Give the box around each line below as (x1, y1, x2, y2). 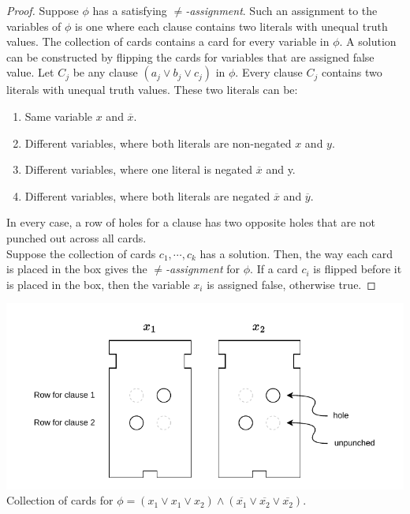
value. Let (6, 64, 54, 81)
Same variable (24, 107, 93, 124)
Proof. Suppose (6, 2, 79, 18)
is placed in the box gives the (6, 261, 147, 277)
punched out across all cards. (6, 229, 147, 246)
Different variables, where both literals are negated (24, 187, 270, 204)
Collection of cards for (6, 492, 114, 508)
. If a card (250, 261, 298, 277)
